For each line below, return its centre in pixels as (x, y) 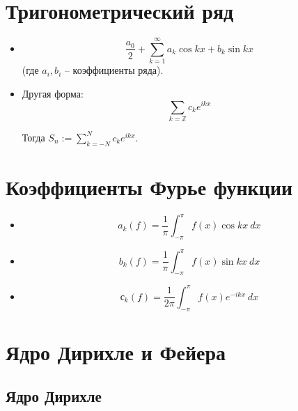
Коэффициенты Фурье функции (149, 186)
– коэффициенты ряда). (114, 70)
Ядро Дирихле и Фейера (116, 351)
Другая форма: (53, 93)
